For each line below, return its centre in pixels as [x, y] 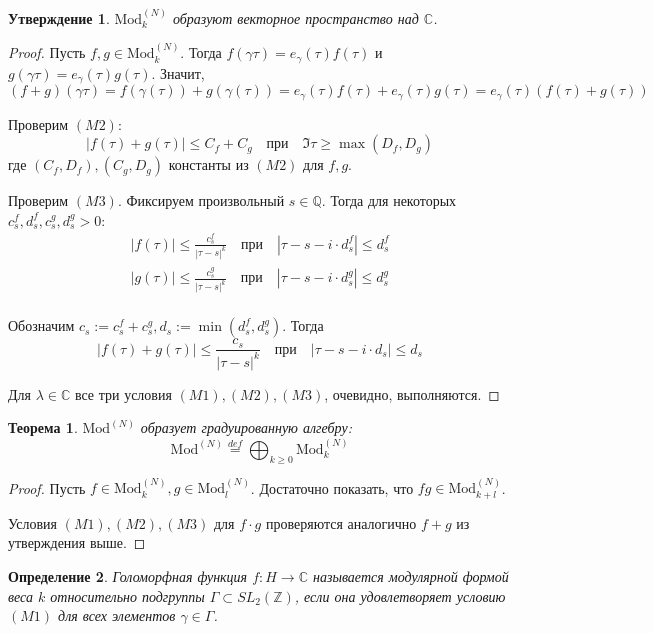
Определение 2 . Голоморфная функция [128, 575]
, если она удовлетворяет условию [400, 595]
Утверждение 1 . [59, 17]
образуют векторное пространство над [295, 17]
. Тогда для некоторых [389, 200]
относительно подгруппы [127, 595]
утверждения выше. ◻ [77, 542]
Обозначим [41, 325]
